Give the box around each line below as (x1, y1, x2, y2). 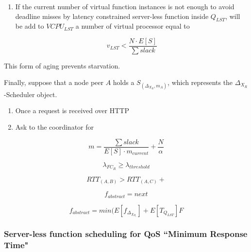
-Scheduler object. (4, 89, 57, 99)
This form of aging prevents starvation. (4, 61, 120, 71)
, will (225, 11, 240, 21)
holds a (113, 77, 134, 87)
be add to (15, 21, 44, 31)
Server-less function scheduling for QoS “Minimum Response (4, 227, 248, 239)
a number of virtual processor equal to (75, 21, 190, 31)
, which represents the (167, 77, 233, 87)
